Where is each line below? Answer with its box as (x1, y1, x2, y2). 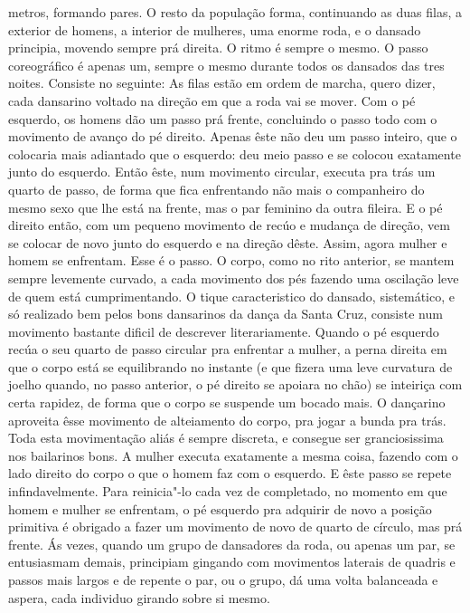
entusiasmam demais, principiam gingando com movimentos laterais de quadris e (8, 552, 456, 571)
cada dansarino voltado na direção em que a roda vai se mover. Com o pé (8, 91, 416, 110)
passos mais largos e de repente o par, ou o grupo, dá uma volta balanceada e (8, 570, 438, 589)
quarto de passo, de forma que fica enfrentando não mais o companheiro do (8, 179, 425, 198)
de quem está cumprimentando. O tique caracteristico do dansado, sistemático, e (8, 286, 455, 305)
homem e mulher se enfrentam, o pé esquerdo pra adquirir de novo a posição (8, 499, 432, 518)
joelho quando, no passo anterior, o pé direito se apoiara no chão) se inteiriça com (8, 375, 463, 394)
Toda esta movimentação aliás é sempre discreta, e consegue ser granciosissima (8, 428, 444, 447)
